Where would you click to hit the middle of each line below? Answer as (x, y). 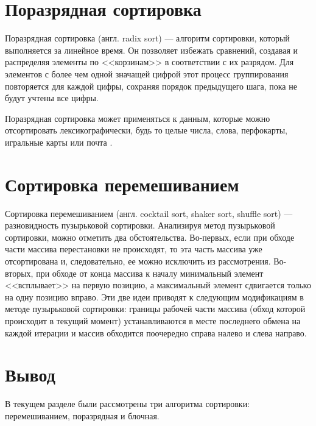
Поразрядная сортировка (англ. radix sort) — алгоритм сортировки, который (147, 38)
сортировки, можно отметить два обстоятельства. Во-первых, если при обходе (150, 237)
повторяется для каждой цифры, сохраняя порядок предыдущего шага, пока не (151, 86)
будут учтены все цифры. (52, 98)
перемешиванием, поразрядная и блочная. (82, 415)
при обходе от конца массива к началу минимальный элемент (150, 273)
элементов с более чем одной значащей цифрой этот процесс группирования (147, 73)
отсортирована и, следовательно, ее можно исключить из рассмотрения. (138, 261)
